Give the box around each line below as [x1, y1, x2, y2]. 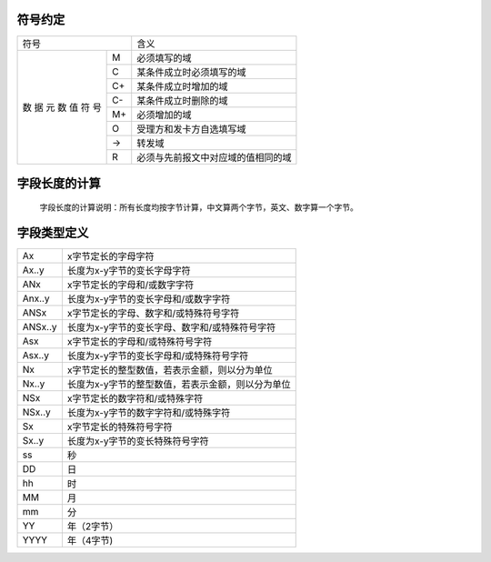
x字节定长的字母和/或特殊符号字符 [66, 336, 213, 348]
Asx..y [22, 349, 50, 362]
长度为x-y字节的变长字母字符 [66, 265, 191, 277]
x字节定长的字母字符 [66, 250, 155, 263]
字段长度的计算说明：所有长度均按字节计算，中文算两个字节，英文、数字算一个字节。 [39, 201, 358, 213]
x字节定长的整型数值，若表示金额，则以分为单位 [66, 364, 273, 376]
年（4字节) [66, 535, 114, 547]
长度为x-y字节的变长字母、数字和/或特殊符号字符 [66, 321, 276, 334]
